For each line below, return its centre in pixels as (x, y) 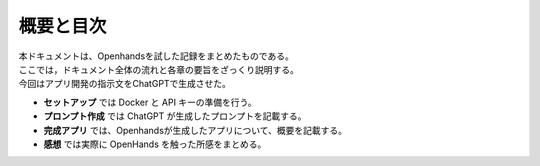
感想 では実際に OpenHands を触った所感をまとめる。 (155, 144)
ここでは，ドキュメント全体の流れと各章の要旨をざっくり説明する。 (158, 69)
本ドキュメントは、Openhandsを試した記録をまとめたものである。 (156, 56)
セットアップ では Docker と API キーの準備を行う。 (150, 102)
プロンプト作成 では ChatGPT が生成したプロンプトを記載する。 (175, 116)
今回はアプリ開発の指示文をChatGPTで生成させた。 (125, 84)
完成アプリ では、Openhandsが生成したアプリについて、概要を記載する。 (195, 130)
